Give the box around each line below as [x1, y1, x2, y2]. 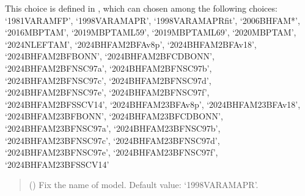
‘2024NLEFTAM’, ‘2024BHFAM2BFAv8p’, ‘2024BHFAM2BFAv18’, [5, 37, 257, 50]
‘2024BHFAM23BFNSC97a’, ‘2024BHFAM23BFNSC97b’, [5, 121, 221, 134]
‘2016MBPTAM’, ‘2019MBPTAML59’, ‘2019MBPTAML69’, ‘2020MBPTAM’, [5, 26, 296, 39]
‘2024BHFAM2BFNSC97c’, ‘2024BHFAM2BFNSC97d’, [5, 73, 211, 86]
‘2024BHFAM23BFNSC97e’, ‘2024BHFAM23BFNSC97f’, [5, 146, 218, 159]
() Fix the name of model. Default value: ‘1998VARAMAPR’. [29, 178, 259, 191]
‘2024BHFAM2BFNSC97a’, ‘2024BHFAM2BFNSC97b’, [5, 61, 212, 74]
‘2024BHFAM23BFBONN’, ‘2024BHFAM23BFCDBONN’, [5, 110, 223, 123]
